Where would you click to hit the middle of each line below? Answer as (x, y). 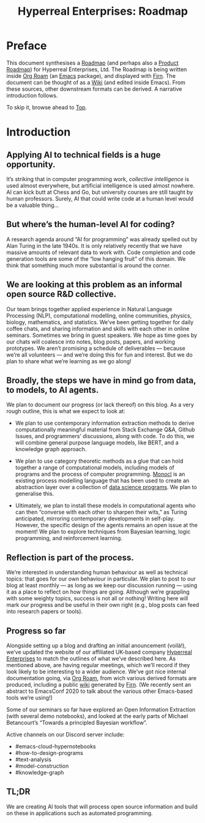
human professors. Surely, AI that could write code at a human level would (100, 198)
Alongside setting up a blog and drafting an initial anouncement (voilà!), (96, 645)
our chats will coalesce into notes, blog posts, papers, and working (91, 341)
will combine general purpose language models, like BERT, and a (97, 442)
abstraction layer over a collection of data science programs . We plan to (106, 487)
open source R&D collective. (61, 294)
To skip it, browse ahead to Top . (47, 107)
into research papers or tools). (45, 611)
